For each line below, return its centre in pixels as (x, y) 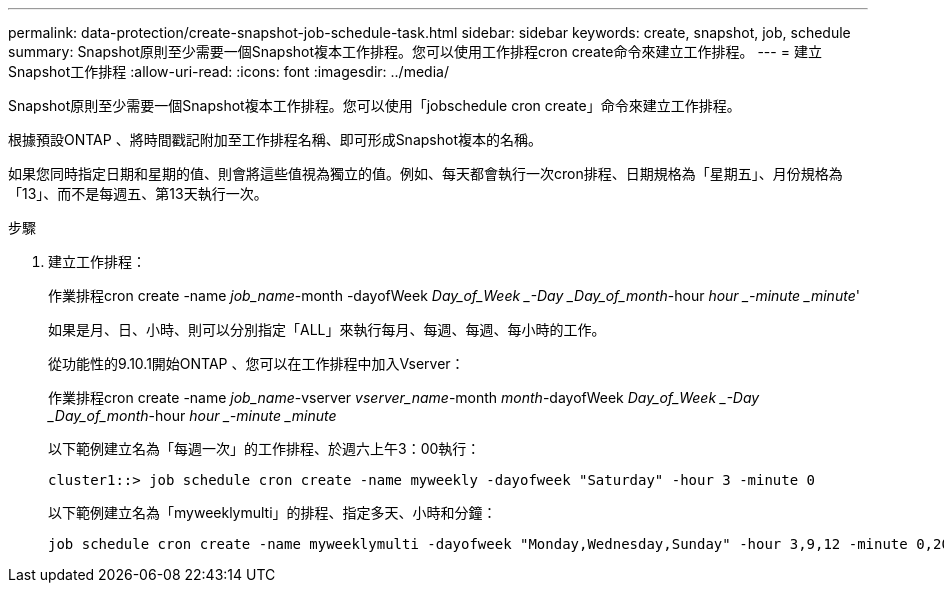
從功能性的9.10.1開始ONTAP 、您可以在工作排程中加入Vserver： (256, 363)
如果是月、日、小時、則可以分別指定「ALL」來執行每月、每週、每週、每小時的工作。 (327, 329)
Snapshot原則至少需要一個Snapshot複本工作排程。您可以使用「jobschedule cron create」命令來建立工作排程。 (374, 105)
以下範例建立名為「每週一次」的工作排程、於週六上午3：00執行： (264, 448)
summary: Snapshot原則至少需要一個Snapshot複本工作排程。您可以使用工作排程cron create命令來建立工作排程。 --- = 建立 (415, 51)
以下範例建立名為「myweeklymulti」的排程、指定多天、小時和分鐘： (272, 512)
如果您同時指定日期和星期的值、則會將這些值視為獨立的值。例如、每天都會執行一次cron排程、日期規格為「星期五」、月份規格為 (425, 173)
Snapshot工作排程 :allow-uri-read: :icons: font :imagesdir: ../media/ (228, 71)
